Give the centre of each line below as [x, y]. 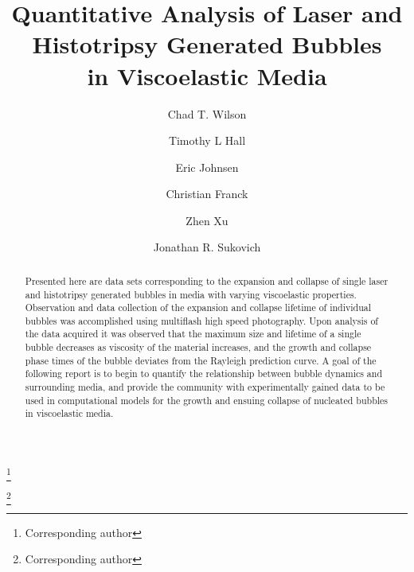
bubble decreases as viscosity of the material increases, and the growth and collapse [198, 347]
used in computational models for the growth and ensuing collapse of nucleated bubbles [207, 400]
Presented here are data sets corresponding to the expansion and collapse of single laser [207, 280]
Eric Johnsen [207, 167]
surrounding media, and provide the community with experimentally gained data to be [205, 387]
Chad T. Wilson [207, 113]
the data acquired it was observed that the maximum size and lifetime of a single [193, 334]
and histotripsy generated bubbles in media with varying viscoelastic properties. [191, 294]
